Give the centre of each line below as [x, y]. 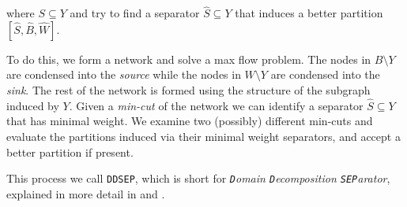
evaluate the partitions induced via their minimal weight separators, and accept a [203, 136]
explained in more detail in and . [86, 193]
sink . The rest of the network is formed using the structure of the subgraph [188, 90]
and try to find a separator [135, 13]
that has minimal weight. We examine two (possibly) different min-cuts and [190, 121]
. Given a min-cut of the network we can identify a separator [216, 105]
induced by [33, 105]
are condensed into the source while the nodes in [124, 74]
